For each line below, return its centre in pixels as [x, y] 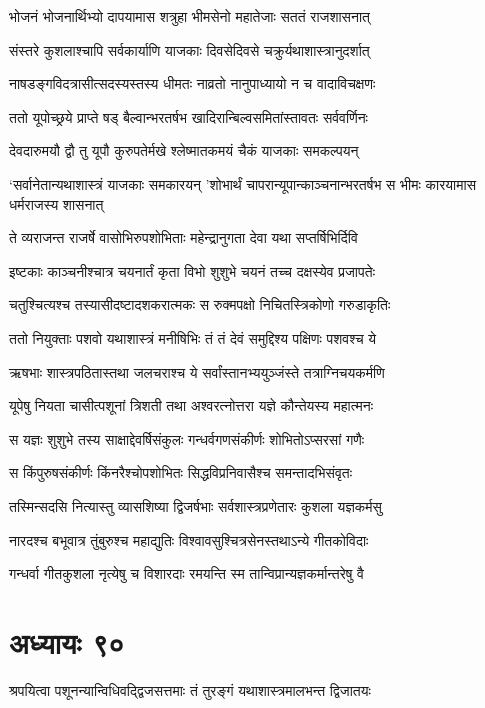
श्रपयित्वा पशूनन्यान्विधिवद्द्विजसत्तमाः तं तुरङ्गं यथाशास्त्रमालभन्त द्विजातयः [190, 689]
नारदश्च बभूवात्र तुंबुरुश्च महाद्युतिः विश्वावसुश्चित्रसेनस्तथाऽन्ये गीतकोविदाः [189, 539]
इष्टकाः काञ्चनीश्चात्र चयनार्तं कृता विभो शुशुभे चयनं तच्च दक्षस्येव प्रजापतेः [192, 270]
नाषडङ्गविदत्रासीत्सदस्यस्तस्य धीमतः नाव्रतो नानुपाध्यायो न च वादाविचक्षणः [192, 83]
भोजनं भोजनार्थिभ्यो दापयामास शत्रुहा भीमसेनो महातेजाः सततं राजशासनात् [189, 16]
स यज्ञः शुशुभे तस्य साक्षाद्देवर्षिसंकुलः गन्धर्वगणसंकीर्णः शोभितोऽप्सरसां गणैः [187, 438]
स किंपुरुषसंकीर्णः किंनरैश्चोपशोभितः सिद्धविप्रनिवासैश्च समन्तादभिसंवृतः [181, 472]
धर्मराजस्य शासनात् [56, 203]
